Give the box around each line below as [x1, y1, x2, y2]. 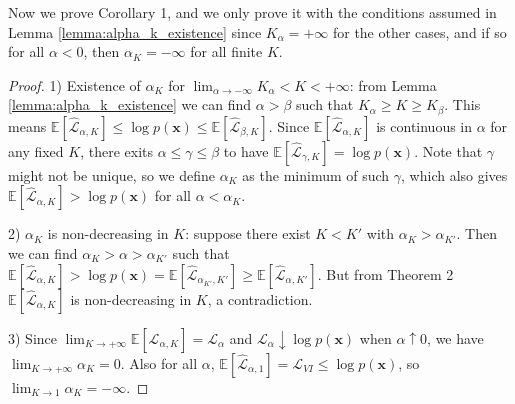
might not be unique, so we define [8, 164, 215, 185]
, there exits [80, 140, 154, 161]
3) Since [8, 327, 57, 348]
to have [223, 140, 269, 161]
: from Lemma [349, 74, 437, 95]
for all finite [190, 41, 263, 62]
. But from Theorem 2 [317, 263, 454, 284]
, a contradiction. [207, 288, 313, 309]
